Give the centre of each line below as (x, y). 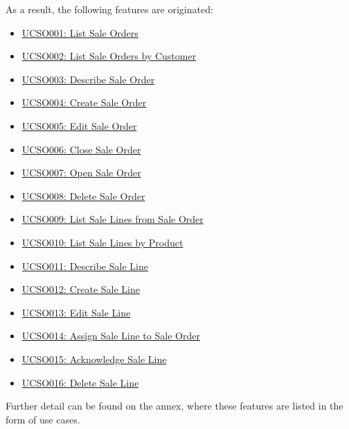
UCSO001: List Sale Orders (80, 32)
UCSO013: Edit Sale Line (76, 312)
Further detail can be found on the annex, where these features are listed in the (174, 406)
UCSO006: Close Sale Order (81, 149)
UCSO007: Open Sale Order (81, 173)
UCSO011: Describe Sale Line (85, 266)
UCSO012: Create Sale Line (81, 289)
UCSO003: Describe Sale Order (88, 79)
